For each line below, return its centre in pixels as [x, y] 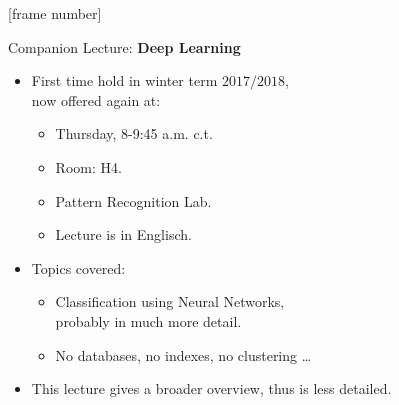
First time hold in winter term [124, 80]
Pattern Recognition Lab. [133, 200]
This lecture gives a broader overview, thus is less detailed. [211, 388]
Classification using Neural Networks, [170, 301]
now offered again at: [96, 99]
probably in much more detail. [148, 320]
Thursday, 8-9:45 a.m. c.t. [134, 133]
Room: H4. [88, 166]
